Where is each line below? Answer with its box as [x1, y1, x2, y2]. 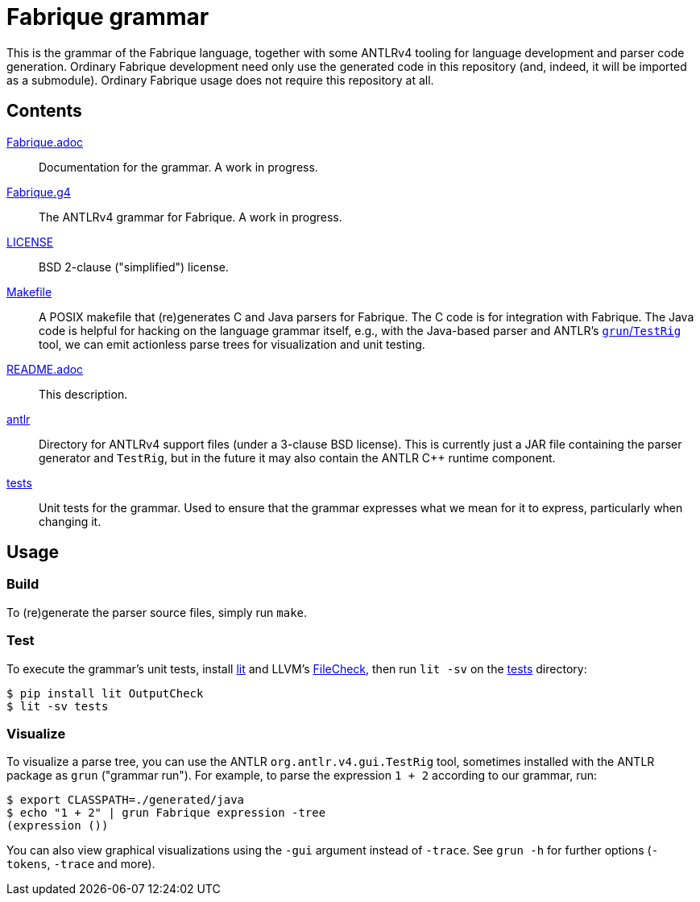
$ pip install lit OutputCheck [6, 686, 204, 700]
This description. [39, 387, 128, 401]
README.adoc [6, 362, 84, 376]
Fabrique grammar [6, 3, 209, 31]
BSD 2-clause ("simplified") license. [39, 259, 229, 274]
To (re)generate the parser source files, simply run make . [6, 605, 308, 619]
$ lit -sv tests [6, 699, 109, 713]
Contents [6, 101, 82, 122]
